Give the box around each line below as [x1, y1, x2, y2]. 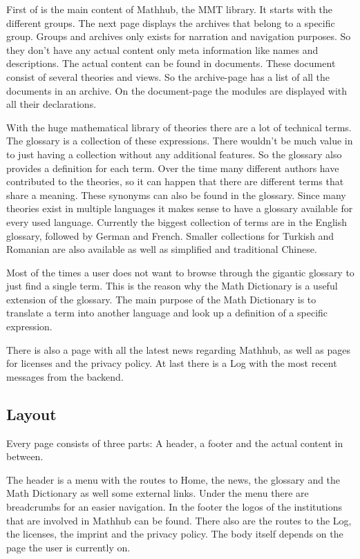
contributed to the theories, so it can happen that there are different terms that [6, 174, 344, 189]
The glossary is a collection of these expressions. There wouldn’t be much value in [6, 133, 353, 148]
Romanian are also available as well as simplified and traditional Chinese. [6, 242, 317, 256]
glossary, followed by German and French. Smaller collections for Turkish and [6, 228, 334, 243]
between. [6, 449, 44, 464]
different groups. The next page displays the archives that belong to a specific [6, 15, 335, 30]
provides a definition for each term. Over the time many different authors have [6, 160, 339, 175]
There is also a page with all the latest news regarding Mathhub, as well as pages [6, 342, 350, 357]
